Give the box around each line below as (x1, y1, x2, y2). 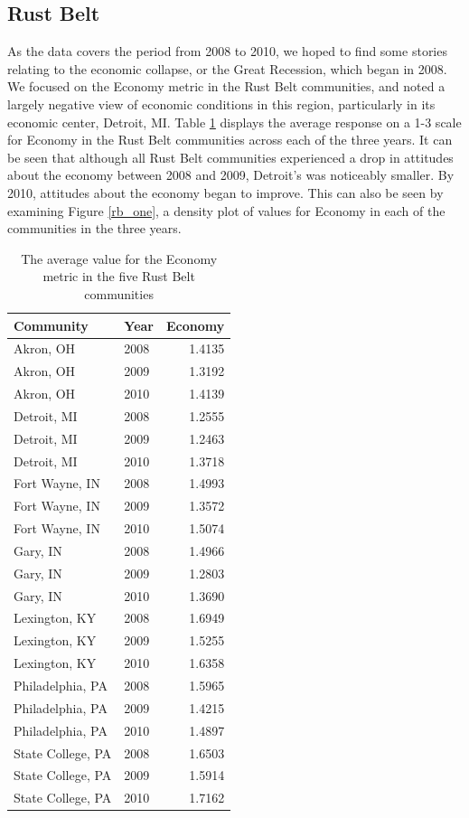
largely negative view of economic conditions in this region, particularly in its (7, 94, 436, 113)
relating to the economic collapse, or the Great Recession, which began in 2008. (7, 59, 447, 78)
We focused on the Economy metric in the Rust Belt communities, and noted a (7, 77, 446, 96)
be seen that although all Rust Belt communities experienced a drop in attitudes (7, 147, 454, 166)
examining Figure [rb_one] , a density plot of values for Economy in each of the (7, 201, 446, 220)
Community (14, 315, 89, 334)
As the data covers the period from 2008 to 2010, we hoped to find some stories (7, 42, 447, 61)
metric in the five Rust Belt (42, 267, 195, 286)
